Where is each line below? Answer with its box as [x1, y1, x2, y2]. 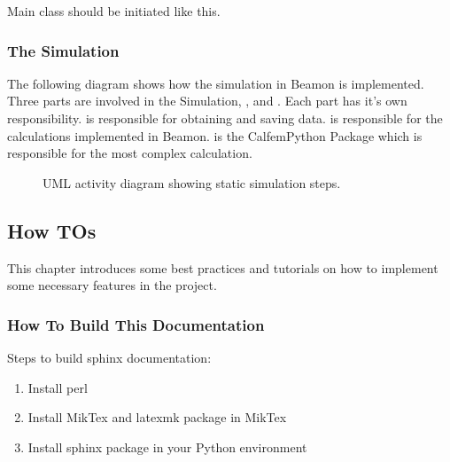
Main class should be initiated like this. [7, 2, 221, 20]
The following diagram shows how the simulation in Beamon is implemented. [7, 74, 424, 92]
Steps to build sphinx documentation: [7, 348, 212, 366]
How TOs [7, 216, 97, 244]
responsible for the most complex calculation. [7, 144, 252, 162]
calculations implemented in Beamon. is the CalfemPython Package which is [7, 126, 423, 145]
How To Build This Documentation [7, 313, 265, 335]
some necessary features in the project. [7, 276, 217, 294]
